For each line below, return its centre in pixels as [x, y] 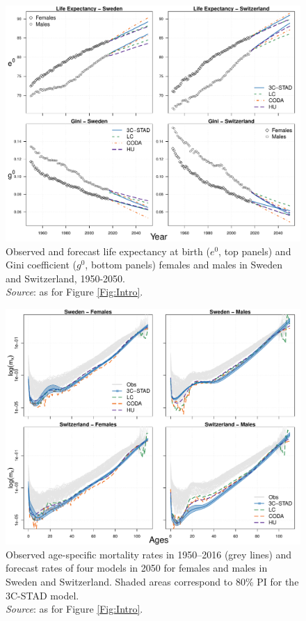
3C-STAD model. [42, 595]
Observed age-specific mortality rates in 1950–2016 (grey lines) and [149, 554]
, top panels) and [255, 251]
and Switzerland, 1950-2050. [65, 278]
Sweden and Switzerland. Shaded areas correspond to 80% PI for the [152, 581]
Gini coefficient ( [41, 265]
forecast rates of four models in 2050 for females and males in [137, 568]
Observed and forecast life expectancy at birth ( [108, 251]
